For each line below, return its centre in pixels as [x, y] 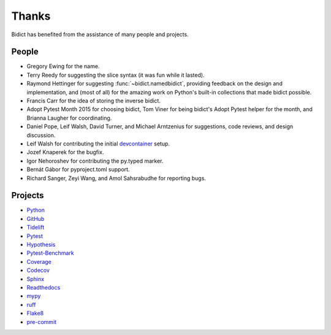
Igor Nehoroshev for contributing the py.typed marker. [95, 161]
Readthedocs [44, 287]
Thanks [31, 16]
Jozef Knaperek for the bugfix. [65, 152]
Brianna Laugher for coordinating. [69, 118]
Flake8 [35, 314]
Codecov [38, 271]
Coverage [39, 261]
